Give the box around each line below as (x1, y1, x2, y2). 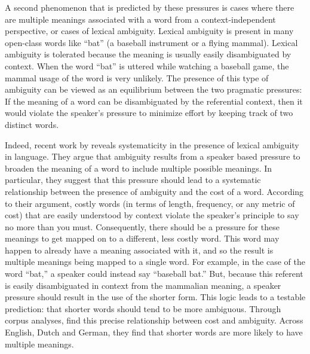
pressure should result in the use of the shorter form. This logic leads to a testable (5, 291, 306, 303)
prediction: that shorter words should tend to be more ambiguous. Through (5, 302, 281, 315)
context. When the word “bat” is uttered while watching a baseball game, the (5, 59, 289, 72)
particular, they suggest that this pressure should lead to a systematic (5, 173, 261, 186)
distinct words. (5, 118, 59, 130)
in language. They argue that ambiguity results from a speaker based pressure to (5, 150, 300, 163)
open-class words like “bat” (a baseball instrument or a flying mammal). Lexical (5, 36, 298, 48)
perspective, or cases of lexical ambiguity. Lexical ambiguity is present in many (5, 25, 294, 37)
